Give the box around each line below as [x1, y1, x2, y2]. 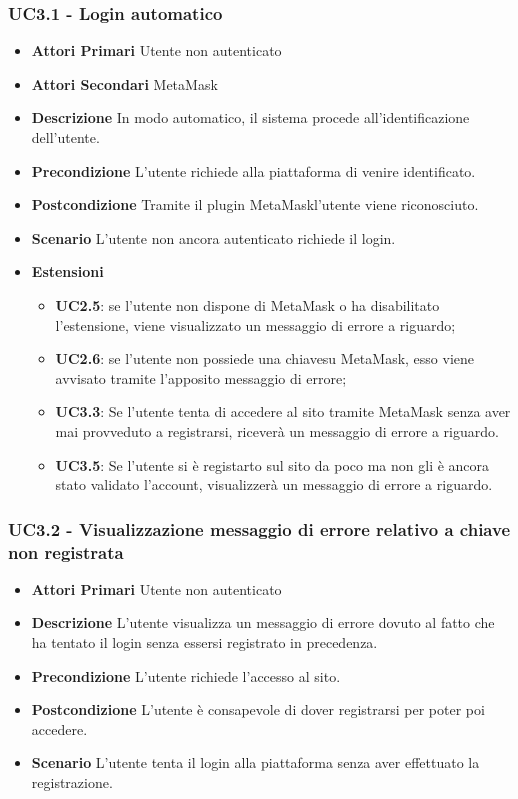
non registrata [8, 539, 124, 564]
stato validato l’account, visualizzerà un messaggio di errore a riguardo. [55, 474, 493, 495]
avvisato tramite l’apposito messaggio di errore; [55, 367, 347, 388]
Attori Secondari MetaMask [31, 73, 218, 94]
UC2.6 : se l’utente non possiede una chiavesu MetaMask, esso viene [55, 348, 475, 369]
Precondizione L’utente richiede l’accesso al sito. [31, 665, 341, 686]
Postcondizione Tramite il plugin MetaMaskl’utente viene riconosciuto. [31, 194, 479, 215]
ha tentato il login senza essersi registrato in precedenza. [31, 632, 378, 653]
